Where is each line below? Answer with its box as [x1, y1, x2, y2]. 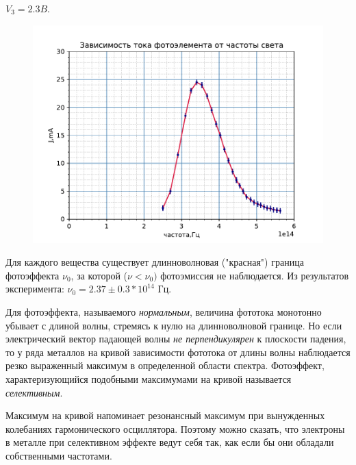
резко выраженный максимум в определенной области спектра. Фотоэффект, [5, 358, 325, 373]
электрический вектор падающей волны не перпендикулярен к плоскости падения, [5, 331, 346, 346]
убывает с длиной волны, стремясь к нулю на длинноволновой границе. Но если [5, 318, 342, 332]
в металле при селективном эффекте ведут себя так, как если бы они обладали [5, 435, 334, 449]
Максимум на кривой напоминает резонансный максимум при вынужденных [5, 408, 325, 423]
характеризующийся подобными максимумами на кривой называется [5, 371, 292, 386]
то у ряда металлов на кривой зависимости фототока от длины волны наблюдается [5, 344, 351, 359]
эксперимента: [5, 281, 64, 296]
